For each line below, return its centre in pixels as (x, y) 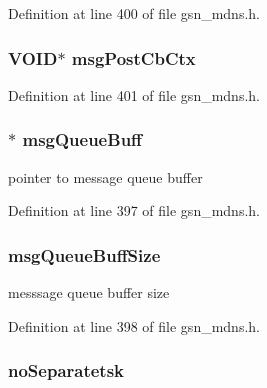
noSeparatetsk (66, 370)
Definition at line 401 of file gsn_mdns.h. (134, 94)
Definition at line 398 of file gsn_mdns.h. (134, 325)
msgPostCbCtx (133, 57)
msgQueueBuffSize (84, 254)
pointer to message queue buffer (105, 176)
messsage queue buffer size (89, 292)
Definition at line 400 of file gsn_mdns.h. (134, 13)
